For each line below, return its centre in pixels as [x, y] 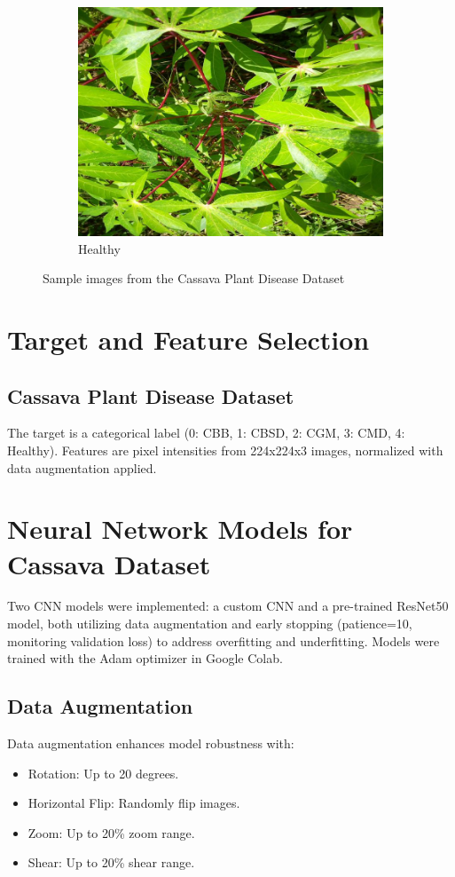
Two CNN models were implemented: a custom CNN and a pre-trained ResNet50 [228, 606]
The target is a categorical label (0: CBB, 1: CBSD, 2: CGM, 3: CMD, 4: [206, 433]
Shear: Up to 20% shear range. [111, 862]
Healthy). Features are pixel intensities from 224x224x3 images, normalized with [225, 450]
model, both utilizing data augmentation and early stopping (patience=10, [210, 624]
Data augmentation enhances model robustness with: [151, 743]
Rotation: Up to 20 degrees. [103, 773]
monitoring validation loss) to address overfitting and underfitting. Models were [224, 640]
